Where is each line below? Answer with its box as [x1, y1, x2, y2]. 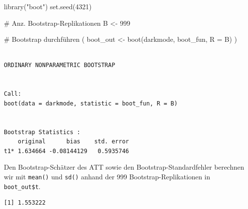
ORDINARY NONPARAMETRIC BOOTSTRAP [4, 62, 116, 69]
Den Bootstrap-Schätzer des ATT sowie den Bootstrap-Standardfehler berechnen [4, 162, 245, 172]
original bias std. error [17, 138, 129, 145]
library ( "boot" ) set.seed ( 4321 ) [4, 1, 92, 11]
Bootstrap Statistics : [4, 128, 81, 136]
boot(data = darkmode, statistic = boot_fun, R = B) [4, 100, 178, 107]
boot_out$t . [4, 181, 41, 191]
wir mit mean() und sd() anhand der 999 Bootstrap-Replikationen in [4, 171, 210, 181]
